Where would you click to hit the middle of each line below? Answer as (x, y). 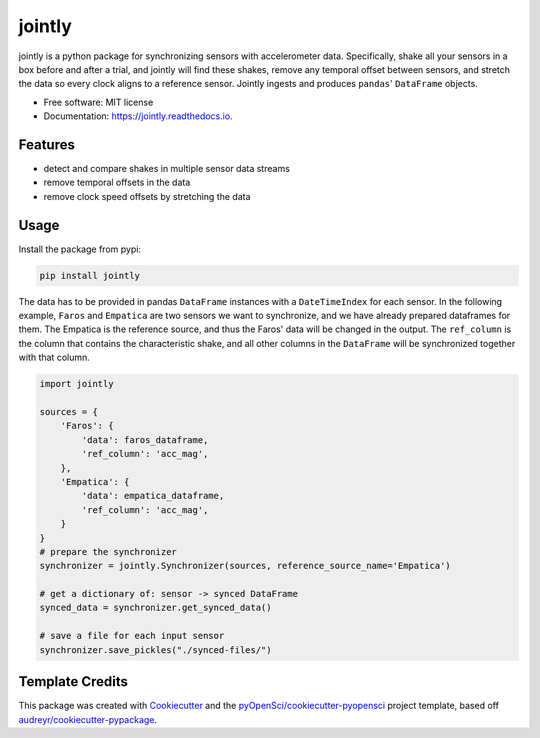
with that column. (54, 357)
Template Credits (73, 681)
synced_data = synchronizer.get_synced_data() (155, 608)
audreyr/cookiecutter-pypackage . (88, 719)
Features (46, 144)
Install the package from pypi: (80, 249)
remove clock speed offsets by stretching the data (147, 196)
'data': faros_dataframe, (145, 439)
